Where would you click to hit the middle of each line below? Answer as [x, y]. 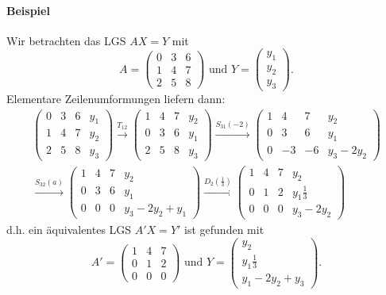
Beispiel [28, 10]
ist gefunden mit [224, 230]
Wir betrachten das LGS [66, 40]
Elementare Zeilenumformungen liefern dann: [116, 98]
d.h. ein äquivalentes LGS [69, 230]
